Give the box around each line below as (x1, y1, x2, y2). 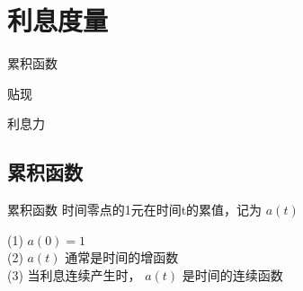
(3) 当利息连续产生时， (7, 265, 141, 284)
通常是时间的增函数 (65, 248, 179, 267)
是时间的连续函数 (182, 265, 283, 284)
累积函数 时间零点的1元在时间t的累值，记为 (7, 200, 263, 219)
